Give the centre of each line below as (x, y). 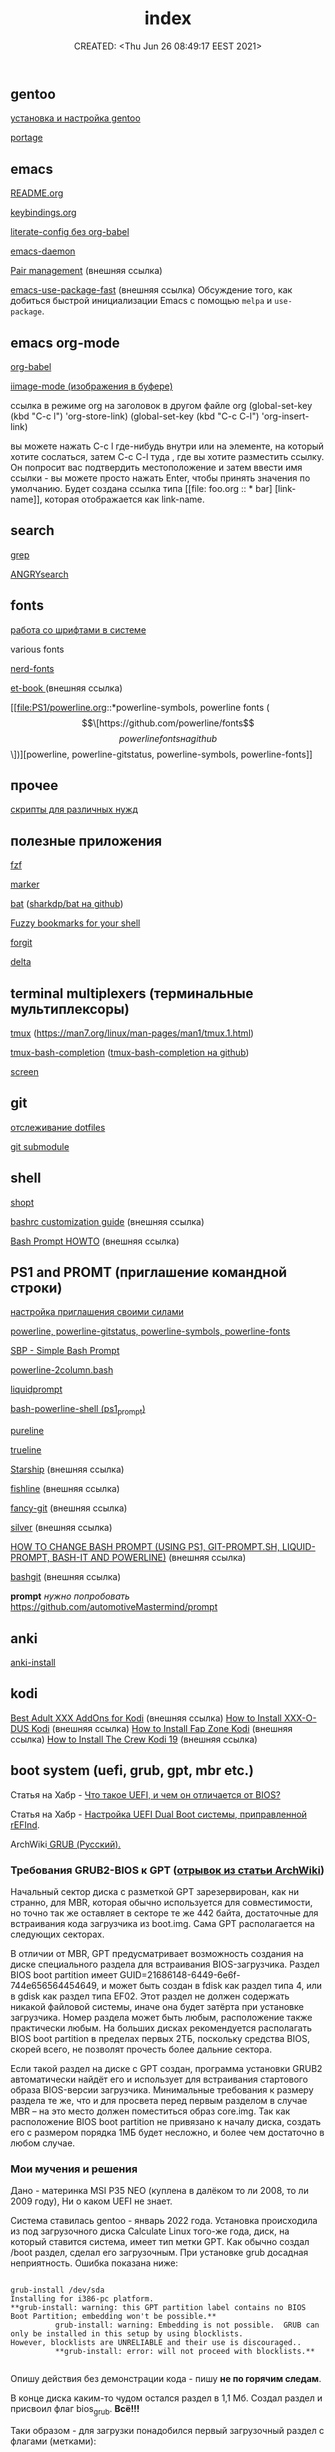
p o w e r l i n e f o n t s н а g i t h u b (168, 738)
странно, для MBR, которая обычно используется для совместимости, (161, 1903)
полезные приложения (86, 840)
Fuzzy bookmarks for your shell (75, 923)
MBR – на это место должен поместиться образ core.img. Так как (150, 2111)
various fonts (37, 649)
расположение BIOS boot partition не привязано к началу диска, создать (166, 2122)
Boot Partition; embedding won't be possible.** (113, 2317)
